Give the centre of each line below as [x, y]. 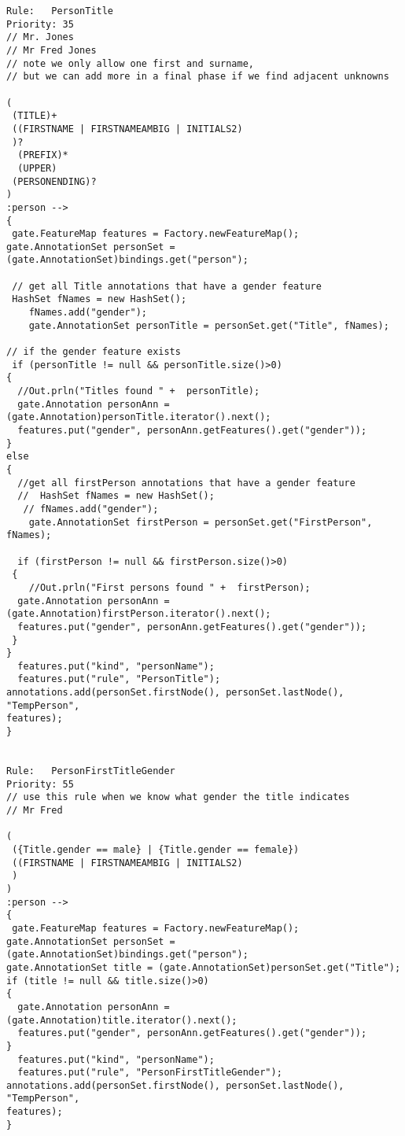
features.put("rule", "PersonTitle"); [119, 679]
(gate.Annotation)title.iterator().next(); [122, 1020]
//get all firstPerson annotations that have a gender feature [186, 483]
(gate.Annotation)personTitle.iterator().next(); [139, 417]
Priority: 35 [40, 24]
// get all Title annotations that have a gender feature [167, 286]
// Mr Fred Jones [52, 50]
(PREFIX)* [43, 155]
